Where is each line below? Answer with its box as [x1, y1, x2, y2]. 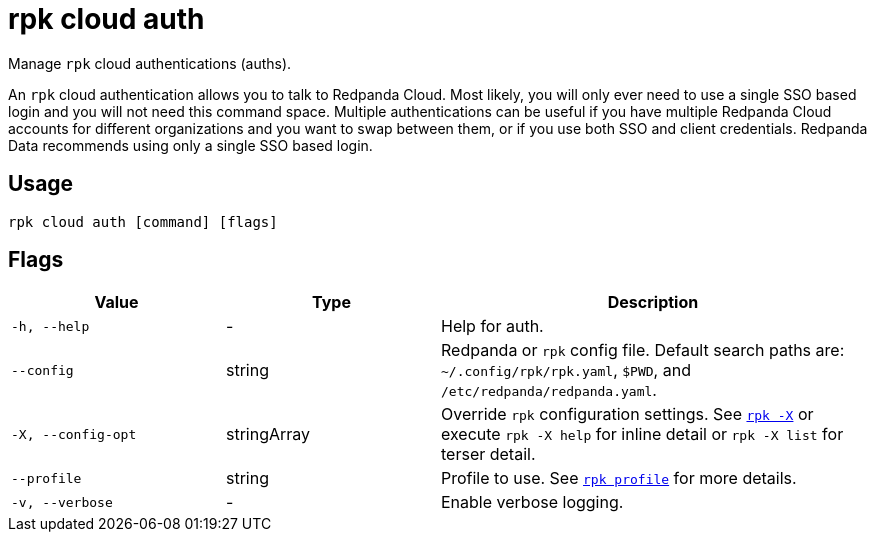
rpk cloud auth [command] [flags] [8, 213, 278, 230]
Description [607, 292, 699, 313]
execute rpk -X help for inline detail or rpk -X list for [441, 424, 844, 445]
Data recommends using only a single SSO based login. [8, 136, 373, 154]
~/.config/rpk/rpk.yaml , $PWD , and [441, 360, 691, 381]
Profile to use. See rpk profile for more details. [441, 468, 797, 489]
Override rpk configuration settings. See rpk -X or [441, 404, 814, 425]
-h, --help [11, 318, 90, 334]
